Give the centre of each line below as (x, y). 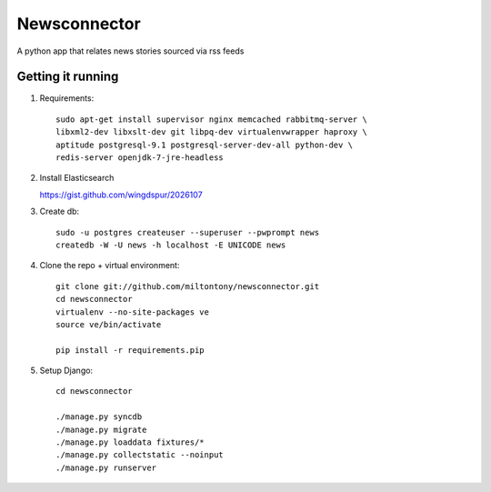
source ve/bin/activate (109, 324)
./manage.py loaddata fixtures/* (130, 442)
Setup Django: (66, 371)
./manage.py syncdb (99, 417)
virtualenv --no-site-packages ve (132, 312)
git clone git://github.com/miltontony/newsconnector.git (188, 286)
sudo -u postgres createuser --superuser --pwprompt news (188, 232)
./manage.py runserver (106, 467)
